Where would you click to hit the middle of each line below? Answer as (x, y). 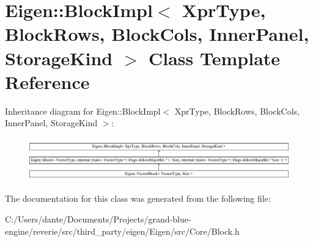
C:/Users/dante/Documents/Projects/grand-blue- (98, 219)
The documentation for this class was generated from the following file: (138, 198)
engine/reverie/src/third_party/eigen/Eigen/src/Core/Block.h (122, 231)
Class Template (215, 58)
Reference (47, 81)
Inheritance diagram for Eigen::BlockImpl (83, 111)
